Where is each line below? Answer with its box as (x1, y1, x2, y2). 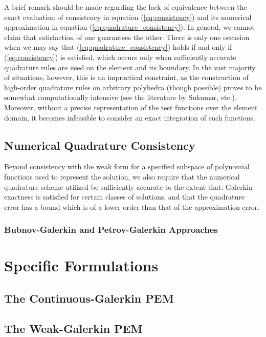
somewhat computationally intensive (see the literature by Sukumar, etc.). (4, 92, 237, 103)
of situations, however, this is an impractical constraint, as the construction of (4, 72, 249, 83)
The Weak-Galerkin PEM (4, 320, 143, 336)
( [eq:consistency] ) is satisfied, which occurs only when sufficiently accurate (4, 51, 236, 62)
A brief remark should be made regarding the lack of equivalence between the (4, 2, 247, 12)
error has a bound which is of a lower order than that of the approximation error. (4, 201, 260, 212)
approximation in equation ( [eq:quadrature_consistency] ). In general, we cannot (4, 22, 255, 32)
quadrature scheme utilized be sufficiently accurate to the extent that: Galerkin (4, 181, 253, 192)
